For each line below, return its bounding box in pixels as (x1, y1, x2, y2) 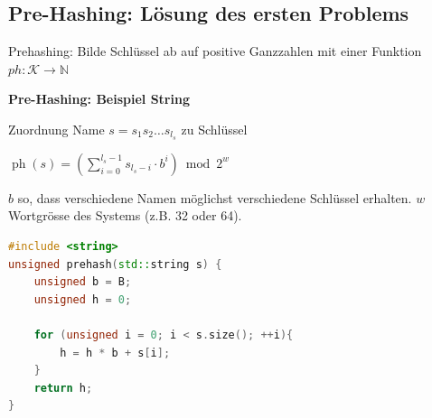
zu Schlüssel (181, 119, 248, 138)
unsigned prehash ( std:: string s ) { (8, 257, 222, 271)
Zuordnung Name (8, 119, 105, 138)
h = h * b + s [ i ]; (60, 346, 171, 359)
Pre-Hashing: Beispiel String (8, 89, 190, 108)
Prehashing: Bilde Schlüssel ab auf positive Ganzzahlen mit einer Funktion (8, 42, 422, 60)
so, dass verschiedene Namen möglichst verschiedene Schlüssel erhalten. (17, 188, 412, 207)
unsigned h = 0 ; (33, 293, 132, 306)
